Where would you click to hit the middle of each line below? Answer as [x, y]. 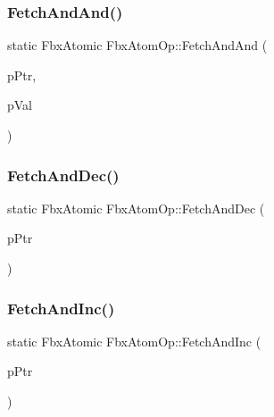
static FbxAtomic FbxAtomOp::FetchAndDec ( [136, 208]
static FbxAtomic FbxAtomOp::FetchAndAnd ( [137, 45]
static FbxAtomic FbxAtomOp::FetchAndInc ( [134, 341]
